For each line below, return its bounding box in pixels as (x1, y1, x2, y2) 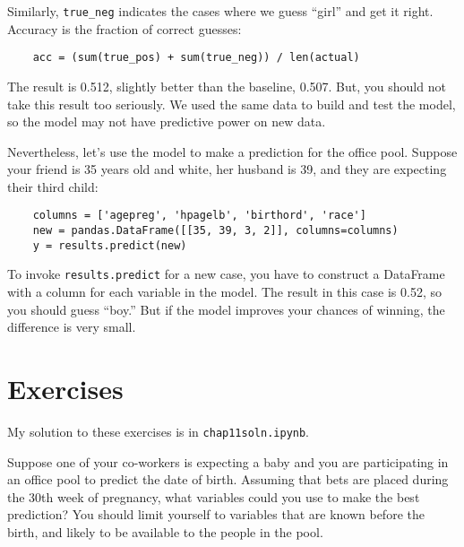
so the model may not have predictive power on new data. (7, 112, 326, 131)
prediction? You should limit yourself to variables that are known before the (7, 505, 425, 524)
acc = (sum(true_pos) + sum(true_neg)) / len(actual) (32, 51, 360, 65)
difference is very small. (7, 317, 136, 336)
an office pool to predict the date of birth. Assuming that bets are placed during (7, 470, 449, 489)
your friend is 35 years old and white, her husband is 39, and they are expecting (7, 160, 447, 178)
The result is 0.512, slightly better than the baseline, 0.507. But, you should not (7, 76, 446, 95)
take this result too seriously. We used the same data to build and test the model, (7, 94, 456, 113)
